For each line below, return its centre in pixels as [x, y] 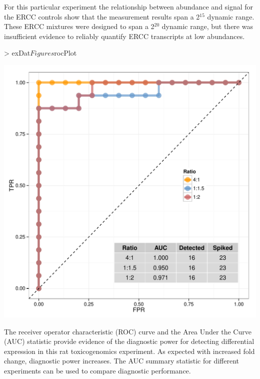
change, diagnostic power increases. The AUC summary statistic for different [121, 361]
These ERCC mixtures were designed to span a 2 [79, 26]
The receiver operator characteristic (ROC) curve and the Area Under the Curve [128, 331]
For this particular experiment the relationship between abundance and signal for [129, 7]
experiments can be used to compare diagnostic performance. [97, 370]
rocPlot [65, 53]
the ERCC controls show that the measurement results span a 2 [102, 16]
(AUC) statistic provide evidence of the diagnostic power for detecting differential [129, 341]
